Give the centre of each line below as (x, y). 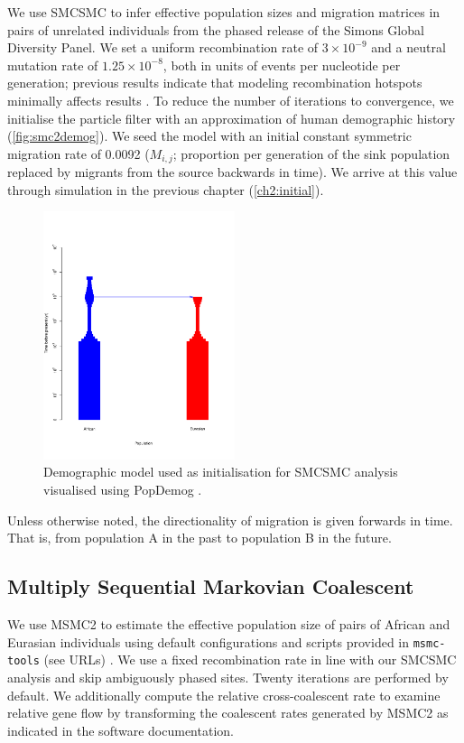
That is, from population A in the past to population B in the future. (200, 538)
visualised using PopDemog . (123, 490)
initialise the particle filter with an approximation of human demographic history (232, 118)
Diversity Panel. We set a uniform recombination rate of (163, 47)
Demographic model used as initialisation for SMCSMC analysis (221, 472)
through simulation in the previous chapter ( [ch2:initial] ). (166, 189)
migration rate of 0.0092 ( (79, 153)
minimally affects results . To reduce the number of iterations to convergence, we (231, 100)
